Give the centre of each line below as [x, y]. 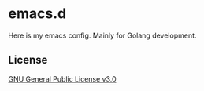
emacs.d [37, 14]
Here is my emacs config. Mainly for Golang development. [102, 35]
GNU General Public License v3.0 [62, 78]
